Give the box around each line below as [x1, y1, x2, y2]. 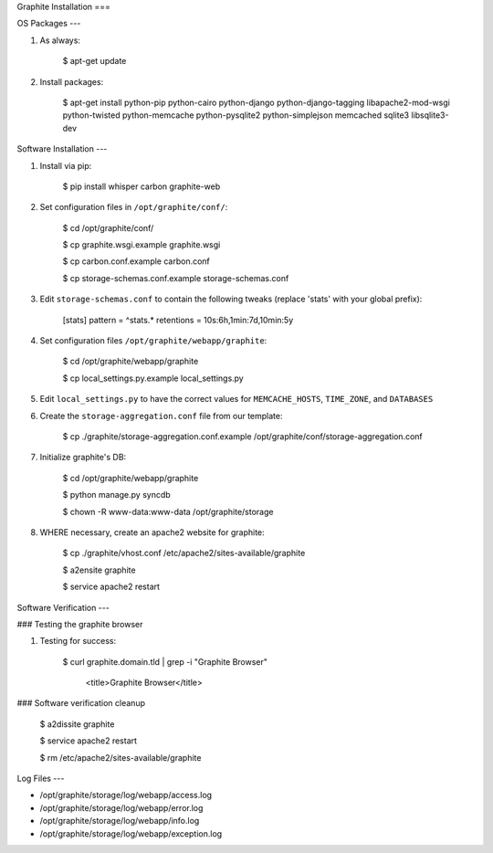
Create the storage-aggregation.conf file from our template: [39, 410, 283, 421]
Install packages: [39, 76, 104, 87]
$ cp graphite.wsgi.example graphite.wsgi [62, 239, 221, 250]
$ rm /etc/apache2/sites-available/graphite [39, 752, 202, 763]
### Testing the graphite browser [16, 618, 143, 629]
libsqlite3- [411, 110, 449, 121]
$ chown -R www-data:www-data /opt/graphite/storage [62, 506, 274, 517]
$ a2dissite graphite [39, 718, 115, 730]
